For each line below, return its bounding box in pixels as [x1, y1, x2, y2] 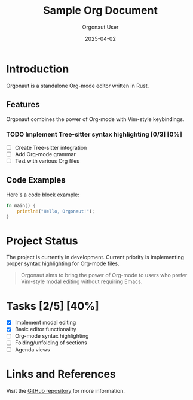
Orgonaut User [82, 23, 119, 31]
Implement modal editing [14, 319, 76, 326]
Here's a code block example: [6, 191, 79, 198]
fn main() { [6, 202, 36, 208]
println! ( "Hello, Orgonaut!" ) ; [17, 208, 95, 214]
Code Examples [6, 175, 66, 186]
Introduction [6, 62, 69, 75]
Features [6, 99, 40, 110]
